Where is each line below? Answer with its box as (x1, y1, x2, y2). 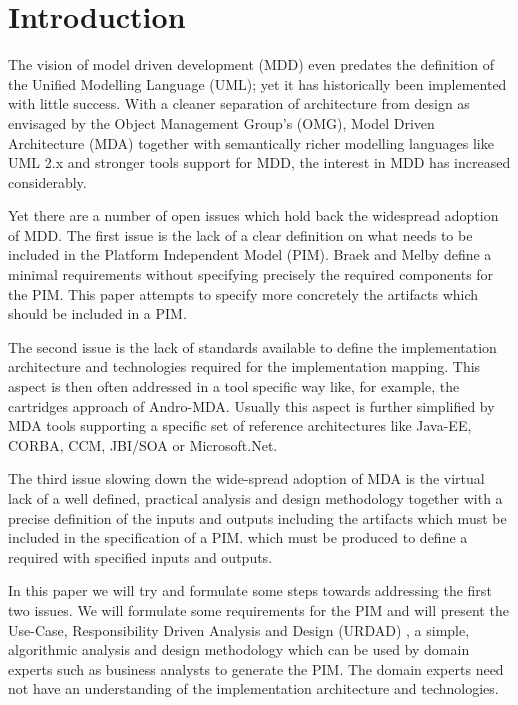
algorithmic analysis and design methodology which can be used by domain (8, 639, 470, 660)
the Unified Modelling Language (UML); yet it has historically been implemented (8, 73, 507, 94)
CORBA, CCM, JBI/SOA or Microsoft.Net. (8, 434, 278, 455)
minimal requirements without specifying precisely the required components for (8, 264, 494, 285)
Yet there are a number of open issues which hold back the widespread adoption (8, 205, 499, 226)
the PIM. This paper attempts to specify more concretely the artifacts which (8, 283, 479, 304)
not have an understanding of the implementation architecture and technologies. (8, 678, 499, 699)
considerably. (8, 171, 87, 192)
